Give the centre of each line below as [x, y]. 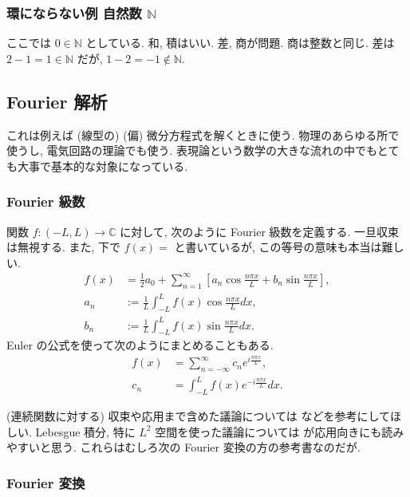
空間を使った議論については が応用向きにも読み [280, 431]
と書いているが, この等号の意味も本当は [278, 247]
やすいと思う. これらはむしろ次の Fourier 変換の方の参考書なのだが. [183, 447]
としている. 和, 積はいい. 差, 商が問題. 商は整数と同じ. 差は [240, 43]
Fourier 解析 [57, 101]
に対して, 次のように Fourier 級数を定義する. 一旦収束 [260, 231]
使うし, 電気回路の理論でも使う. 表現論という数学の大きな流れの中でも [192, 150]
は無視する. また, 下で [64, 247]
